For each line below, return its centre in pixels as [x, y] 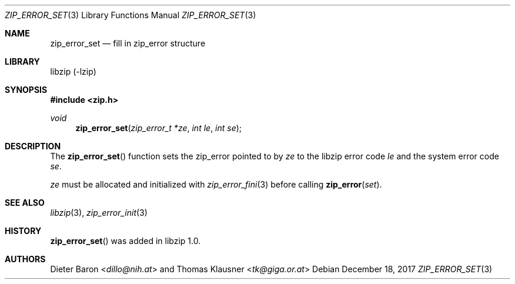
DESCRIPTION [33, 146]
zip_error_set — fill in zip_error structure [128, 43]
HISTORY [23, 231]
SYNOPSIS [26, 90]
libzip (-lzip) [73, 71]
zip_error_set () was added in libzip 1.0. [126, 241]
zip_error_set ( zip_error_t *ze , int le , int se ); [159, 128]
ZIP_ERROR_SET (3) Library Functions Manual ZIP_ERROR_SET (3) [131, 15]
